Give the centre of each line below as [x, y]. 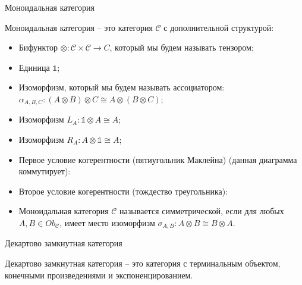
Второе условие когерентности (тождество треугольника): [123, 191]
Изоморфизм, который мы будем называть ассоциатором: [122, 87]
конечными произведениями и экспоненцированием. [99, 275]
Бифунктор [38, 47]
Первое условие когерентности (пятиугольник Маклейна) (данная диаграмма [158, 159]
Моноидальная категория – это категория [79, 27]
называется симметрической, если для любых [202, 211]
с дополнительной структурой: [219, 27]
